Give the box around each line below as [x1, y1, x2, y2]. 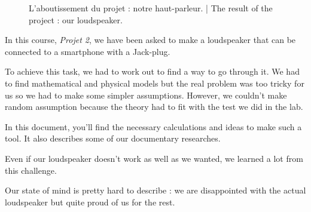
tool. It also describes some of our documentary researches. [5, 132, 221, 145]
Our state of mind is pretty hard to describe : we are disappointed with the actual [5, 184, 306, 196]
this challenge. [5, 164, 57, 176]
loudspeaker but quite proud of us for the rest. [5, 195, 175, 208]
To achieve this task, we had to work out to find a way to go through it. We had [5, 65, 300, 78]
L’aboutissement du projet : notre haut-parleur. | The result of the [29, 2, 273, 14]
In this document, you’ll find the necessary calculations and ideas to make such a [5, 120, 302, 133]
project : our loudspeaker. [29, 13, 123, 26]
